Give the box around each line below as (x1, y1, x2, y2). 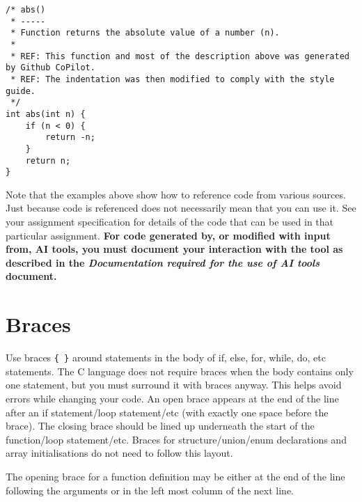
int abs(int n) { (6, 109, 86, 119)
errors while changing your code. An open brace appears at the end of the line (6, 391, 339, 405)
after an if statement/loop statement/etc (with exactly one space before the (6, 405, 329, 419)
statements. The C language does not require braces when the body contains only (6, 363, 354, 378)
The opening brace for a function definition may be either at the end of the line (6, 469, 345, 483)
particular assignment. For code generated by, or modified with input (6, 228, 331, 242)
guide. (6, 86, 36, 96)
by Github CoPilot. (6, 63, 95, 73)
